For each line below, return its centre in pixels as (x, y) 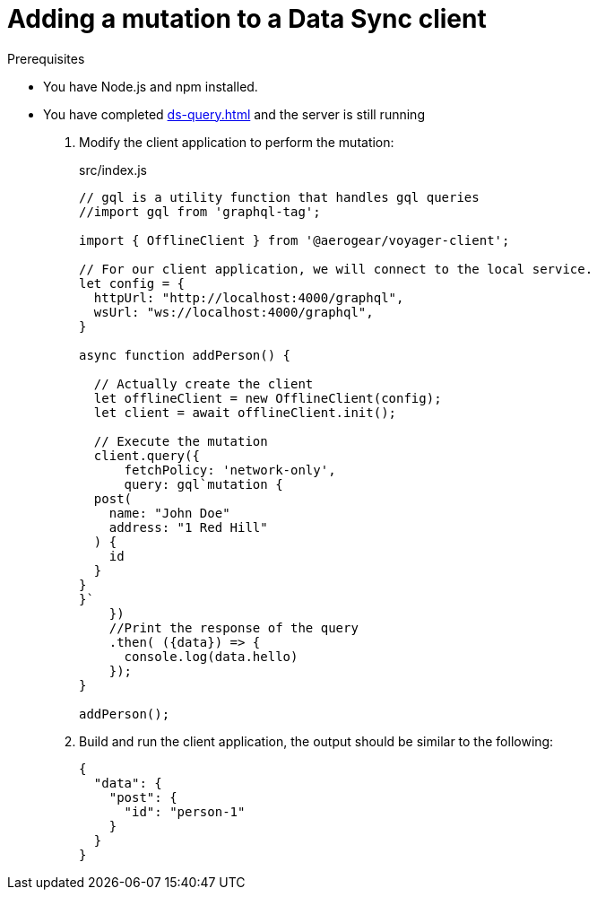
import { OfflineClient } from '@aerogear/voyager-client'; (294, 240)
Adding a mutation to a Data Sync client (247, 19)
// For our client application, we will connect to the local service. (336, 269)
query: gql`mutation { (203, 484)
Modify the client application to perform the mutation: (237, 142)
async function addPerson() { (185, 355)
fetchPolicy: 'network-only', (230, 470)
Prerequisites (46, 58)
